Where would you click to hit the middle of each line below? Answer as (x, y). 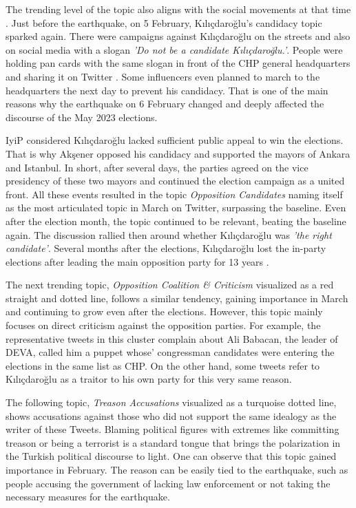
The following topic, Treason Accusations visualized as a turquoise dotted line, (171, 402)
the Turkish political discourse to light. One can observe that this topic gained (171, 456)
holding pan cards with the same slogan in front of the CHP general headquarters (178, 63)
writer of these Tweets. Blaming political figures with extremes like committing (172, 429)
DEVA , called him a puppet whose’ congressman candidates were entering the (170, 352)
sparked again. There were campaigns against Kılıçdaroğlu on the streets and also (178, 36)
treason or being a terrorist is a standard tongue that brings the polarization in (173, 442)
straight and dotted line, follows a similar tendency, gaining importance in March (177, 298)
